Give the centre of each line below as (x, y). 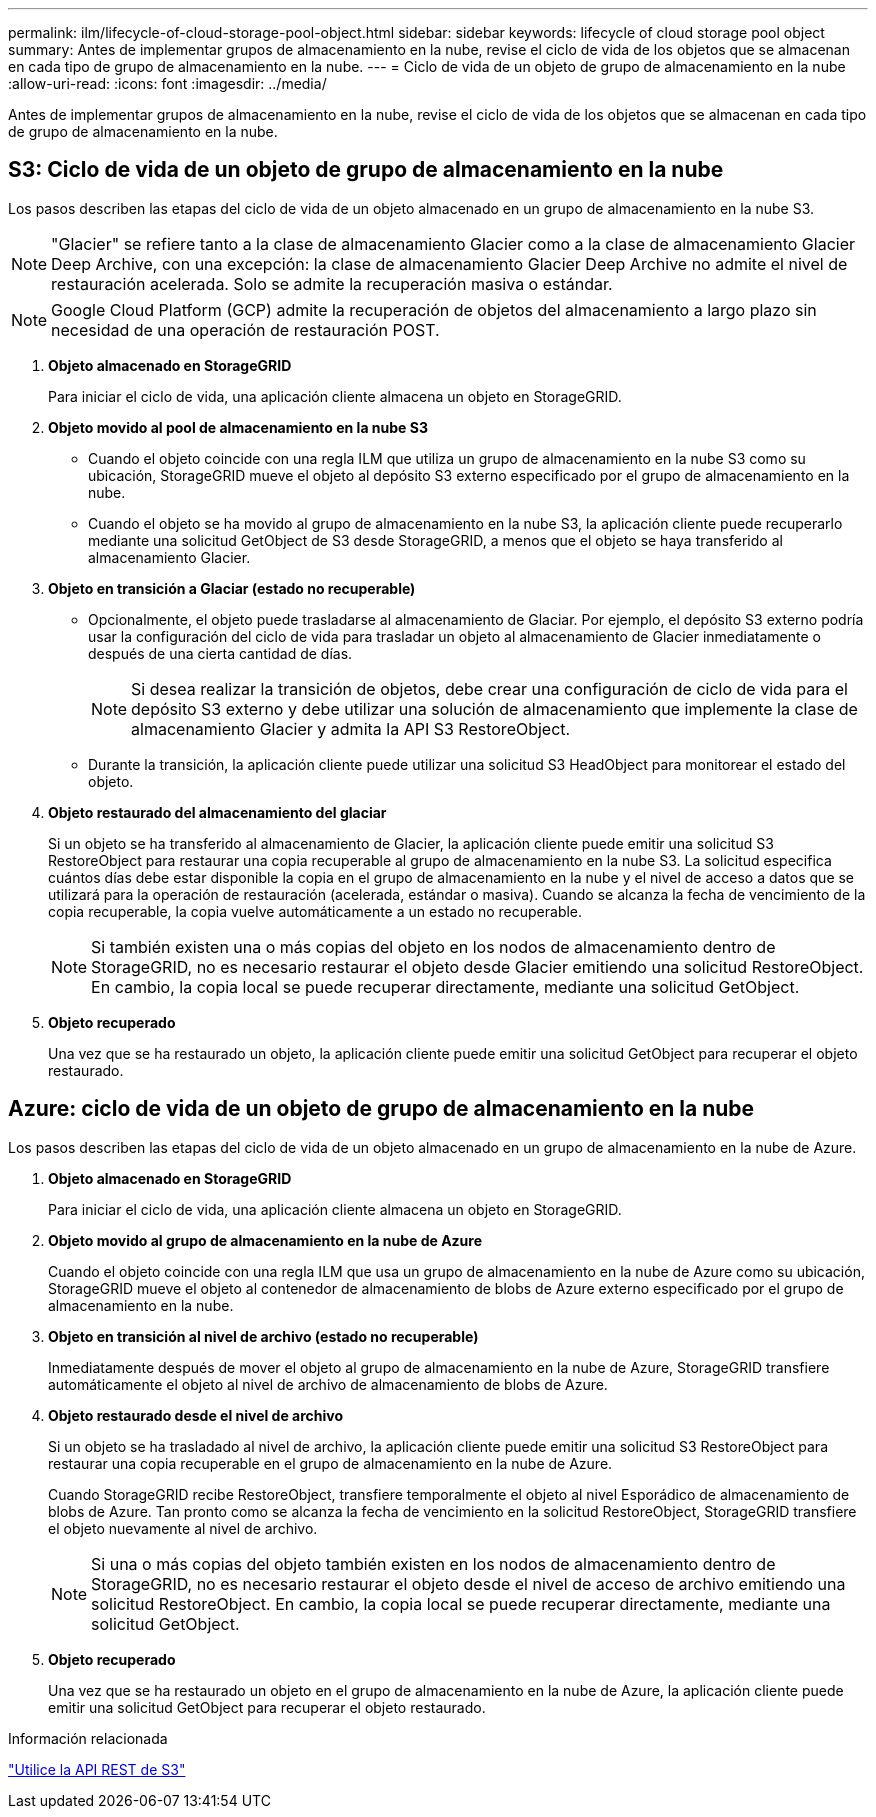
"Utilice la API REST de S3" (97, 1769)
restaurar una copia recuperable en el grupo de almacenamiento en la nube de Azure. (330, 1463)
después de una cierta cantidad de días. (220, 653)
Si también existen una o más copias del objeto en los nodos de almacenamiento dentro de (433, 946)
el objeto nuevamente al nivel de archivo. (183, 1528)
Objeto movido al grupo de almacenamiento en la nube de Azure (265, 1240)
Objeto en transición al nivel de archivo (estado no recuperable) (263, 1336)
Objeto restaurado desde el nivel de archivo (196, 1415)
